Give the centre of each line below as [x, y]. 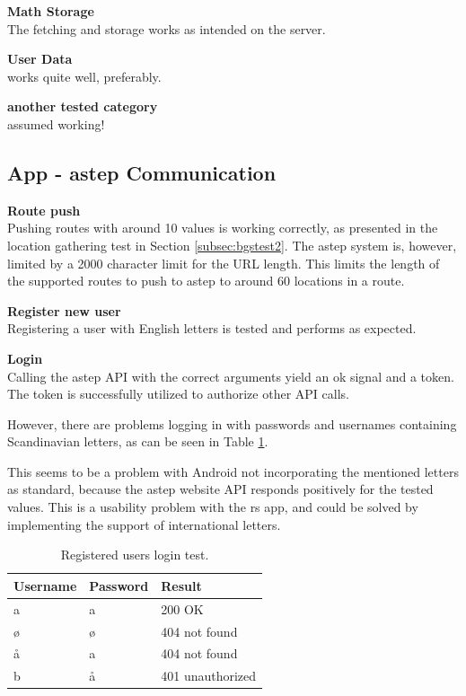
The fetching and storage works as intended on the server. [167, 28]
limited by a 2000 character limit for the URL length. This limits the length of [224, 263]
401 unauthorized [209, 676]
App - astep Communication [142, 172]
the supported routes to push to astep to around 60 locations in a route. [206, 281]
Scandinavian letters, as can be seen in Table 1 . [138, 441]
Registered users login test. [135, 555]
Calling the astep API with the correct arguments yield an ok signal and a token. [231, 376]
